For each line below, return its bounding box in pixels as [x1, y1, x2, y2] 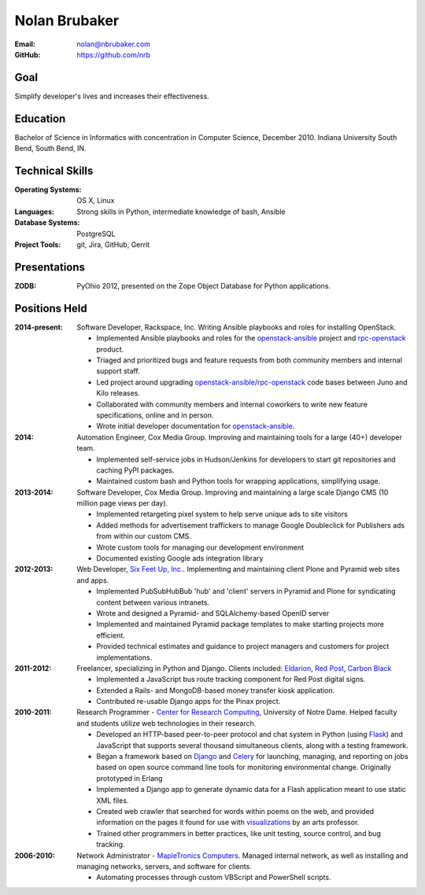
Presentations [14, 260, 86, 274]
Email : [14, 39, 35, 49]
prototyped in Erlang [96, 773, 163, 783]
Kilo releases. [96, 389, 141, 398]
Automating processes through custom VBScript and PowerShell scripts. [96, 873, 331, 882]
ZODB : [14, 281, 37, 290]
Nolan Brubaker [14, 12, 120, 29]
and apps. [76, 575, 109, 585]
